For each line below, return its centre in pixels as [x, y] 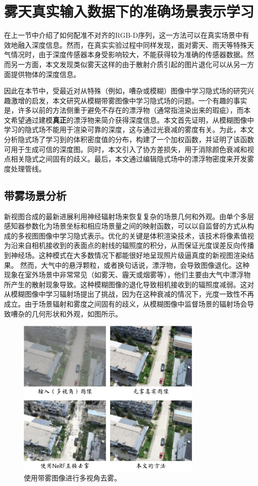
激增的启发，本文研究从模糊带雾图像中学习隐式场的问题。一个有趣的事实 [129, 100]
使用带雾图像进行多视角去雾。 [72, 478]
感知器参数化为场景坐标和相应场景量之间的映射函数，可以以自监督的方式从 [126, 226]
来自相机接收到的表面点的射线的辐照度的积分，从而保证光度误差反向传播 [136, 245]
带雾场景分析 [35, 195]
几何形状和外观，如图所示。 [77, 313]
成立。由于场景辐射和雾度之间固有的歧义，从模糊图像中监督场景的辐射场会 [126, 303]
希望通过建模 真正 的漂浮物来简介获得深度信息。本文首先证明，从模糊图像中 [132, 120]
